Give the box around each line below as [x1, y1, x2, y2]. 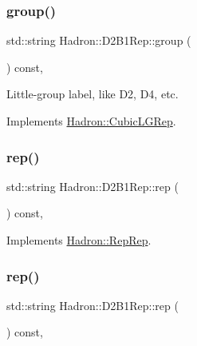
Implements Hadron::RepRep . [6, 232, 152, 248]
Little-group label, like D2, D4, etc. [6, 86, 179, 102]
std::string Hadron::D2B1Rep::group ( [6, 32, 191, 49]
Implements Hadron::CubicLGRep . [6, 113, 176, 129]
